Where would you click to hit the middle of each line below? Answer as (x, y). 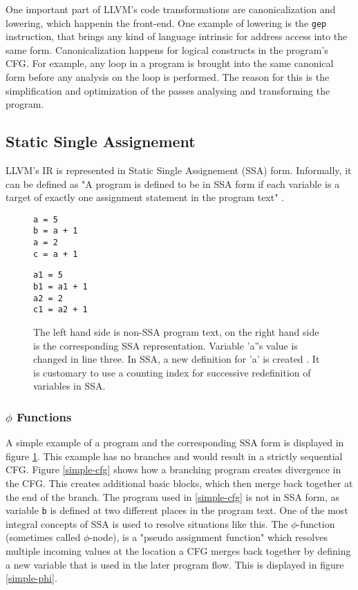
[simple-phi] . (31, 578)
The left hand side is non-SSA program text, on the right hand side (176, 332)
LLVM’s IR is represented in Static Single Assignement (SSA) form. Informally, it (179, 170)
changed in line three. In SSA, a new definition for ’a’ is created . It (177, 359)
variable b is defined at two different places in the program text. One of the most (177, 510)
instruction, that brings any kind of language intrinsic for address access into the (177, 36)
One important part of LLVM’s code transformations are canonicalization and (171, 9)
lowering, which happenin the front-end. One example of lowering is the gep (166, 22)
